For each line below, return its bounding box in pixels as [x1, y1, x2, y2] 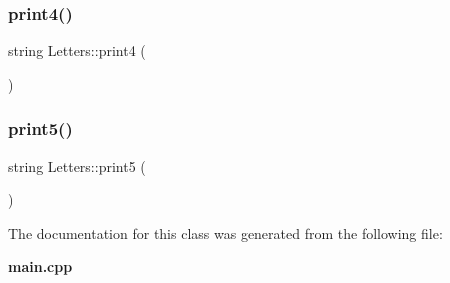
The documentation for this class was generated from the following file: [8, 222, 443, 243]
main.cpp [8, 256, 73, 277]
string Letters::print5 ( [8, 155, 146, 176]
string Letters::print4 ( [8, 40, 146, 61]
